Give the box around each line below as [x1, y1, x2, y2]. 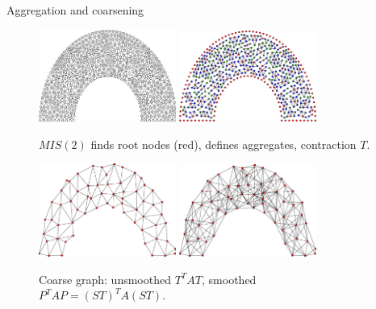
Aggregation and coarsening [6, 2, 144, 18]
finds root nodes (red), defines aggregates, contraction [90, 135, 357, 152]
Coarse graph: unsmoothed [39, 270, 171, 287]
